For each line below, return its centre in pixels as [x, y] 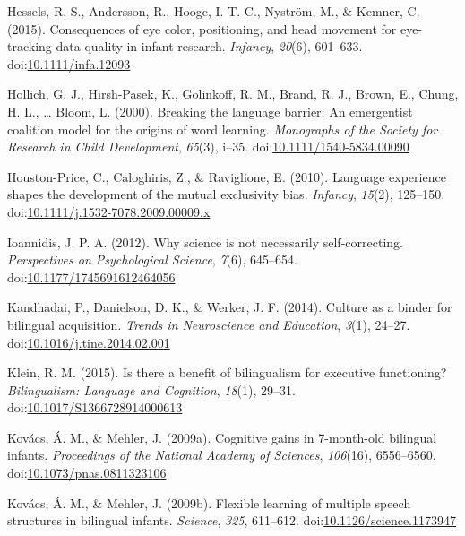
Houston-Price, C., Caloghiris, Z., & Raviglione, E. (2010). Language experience [227, 176]
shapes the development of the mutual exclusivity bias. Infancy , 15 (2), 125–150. [226, 194]
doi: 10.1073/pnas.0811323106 [87, 473]
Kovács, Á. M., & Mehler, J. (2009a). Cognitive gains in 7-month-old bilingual [222, 437]
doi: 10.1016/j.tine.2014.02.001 [89, 342]
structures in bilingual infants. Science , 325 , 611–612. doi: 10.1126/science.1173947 [232, 520]
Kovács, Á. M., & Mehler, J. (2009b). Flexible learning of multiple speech [209, 502]
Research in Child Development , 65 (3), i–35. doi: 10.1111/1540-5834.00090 [208, 147]
